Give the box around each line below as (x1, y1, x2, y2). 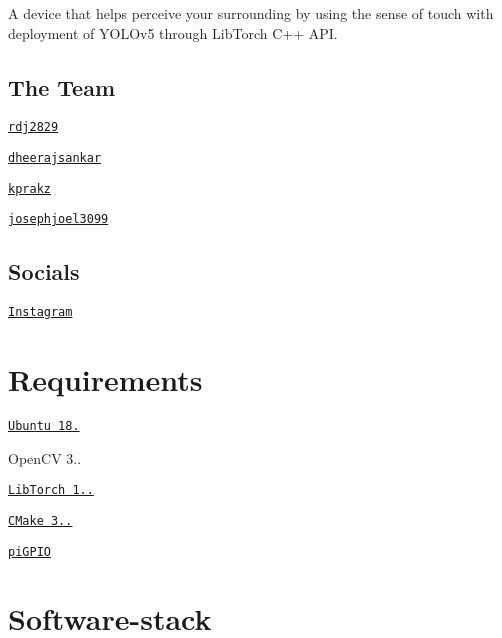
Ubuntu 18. (8, 419, 80, 433)
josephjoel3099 (8, 212, 109, 227)
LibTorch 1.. (8, 483, 94, 498)
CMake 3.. (8, 513, 73, 528)
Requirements (8, 359, 203, 400)
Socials (8, 256, 80, 287)
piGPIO (8, 544, 51, 559)
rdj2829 (8, 120, 59, 135)
